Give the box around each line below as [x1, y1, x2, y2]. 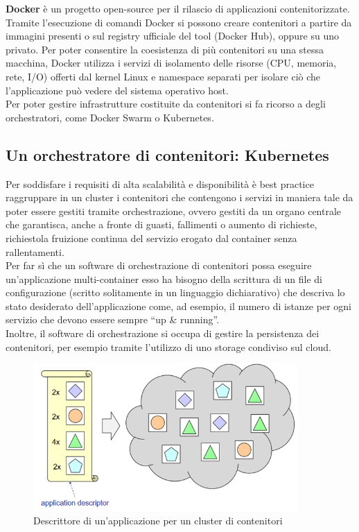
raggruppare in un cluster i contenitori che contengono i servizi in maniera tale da [6, 190, 353, 205]
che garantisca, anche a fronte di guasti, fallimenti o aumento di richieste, [6, 217, 317, 232]
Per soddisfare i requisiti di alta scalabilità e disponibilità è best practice [6, 176, 314, 191]
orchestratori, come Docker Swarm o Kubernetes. [6, 110, 214, 124]
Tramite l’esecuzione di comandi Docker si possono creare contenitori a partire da [6, 15, 352, 29]
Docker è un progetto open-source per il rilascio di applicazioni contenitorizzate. [6, 1, 350, 15]
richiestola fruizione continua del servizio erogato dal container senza [6, 230, 297, 245]
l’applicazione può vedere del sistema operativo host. [6, 83, 229, 97]
